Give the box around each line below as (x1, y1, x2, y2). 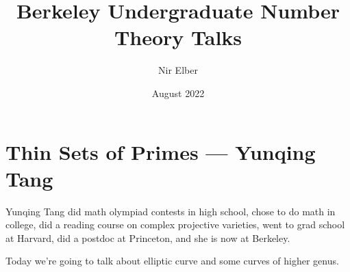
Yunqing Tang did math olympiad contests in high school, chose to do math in (5, 204, 336, 218)
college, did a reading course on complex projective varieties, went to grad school (5, 217, 345, 232)
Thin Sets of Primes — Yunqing (5, 137, 316, 165)
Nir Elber (158, 63, 198, 77)
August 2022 (151, 85, 205, 100)
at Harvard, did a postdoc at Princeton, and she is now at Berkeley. (5, 230, 290, 245)
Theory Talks (114, 23, 242, 51)
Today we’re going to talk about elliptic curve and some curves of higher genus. (5, 254, 339, 268)
